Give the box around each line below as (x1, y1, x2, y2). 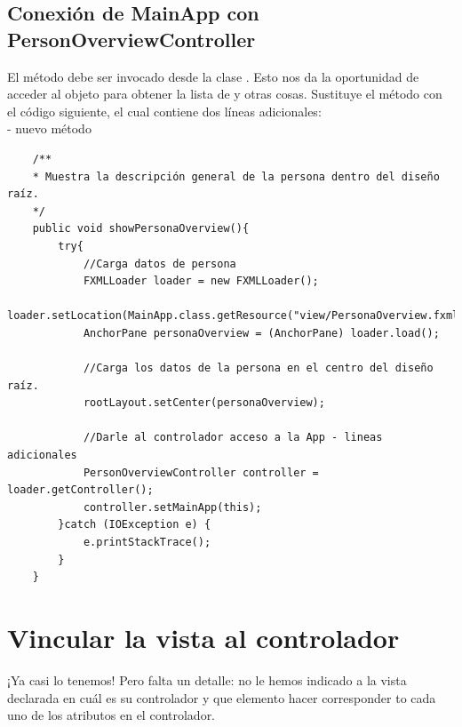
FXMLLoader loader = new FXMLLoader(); (83, 275, 319, 288)
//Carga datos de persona (83, 257, 236, 270)
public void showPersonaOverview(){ (32, 222, 250, 236)
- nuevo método (7, 119, 92, 138)
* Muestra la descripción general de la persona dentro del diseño (32, 170, 440, 183)
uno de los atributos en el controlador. (7, 706, 216, 724)
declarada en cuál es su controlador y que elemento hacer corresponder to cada (7, 688, 436, 707)
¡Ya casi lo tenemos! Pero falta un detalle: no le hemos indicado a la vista (7, 670, 407, 689)
